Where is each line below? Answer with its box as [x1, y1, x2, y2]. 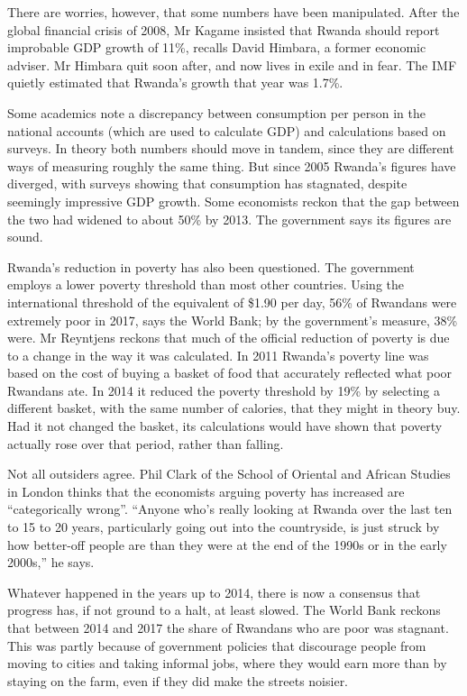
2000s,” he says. [7, 553, 95, 572]
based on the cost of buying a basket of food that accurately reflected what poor [7, 363, 453, 382]
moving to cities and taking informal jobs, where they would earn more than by [7, 654, 447, 673]
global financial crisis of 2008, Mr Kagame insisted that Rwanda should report [7, 20, 440, 39]
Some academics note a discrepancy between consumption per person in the [7, 103, 426, 122]
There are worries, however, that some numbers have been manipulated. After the [7, 3, 460, 21]
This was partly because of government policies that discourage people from [7, 636, 426, 655]
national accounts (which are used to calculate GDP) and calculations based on [7, 121, 446, 140]
